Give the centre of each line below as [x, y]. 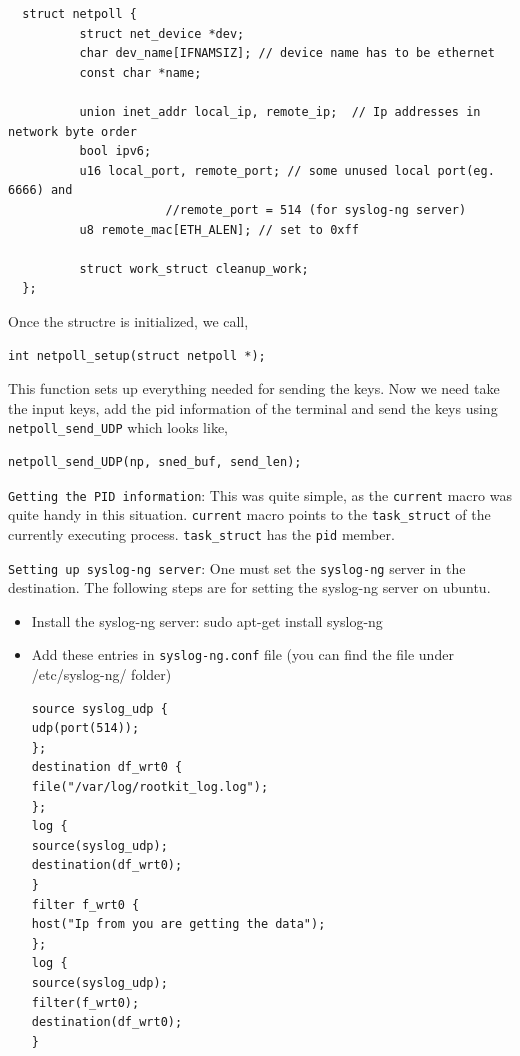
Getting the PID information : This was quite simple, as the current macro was [260, 494]
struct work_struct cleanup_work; [194, 268]
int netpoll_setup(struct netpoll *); [137, 355]
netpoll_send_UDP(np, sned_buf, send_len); [155, 461]
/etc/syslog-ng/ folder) [101, 674]
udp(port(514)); [85, 728]
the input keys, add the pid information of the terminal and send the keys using [253, 407]
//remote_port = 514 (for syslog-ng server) [316, 209]
